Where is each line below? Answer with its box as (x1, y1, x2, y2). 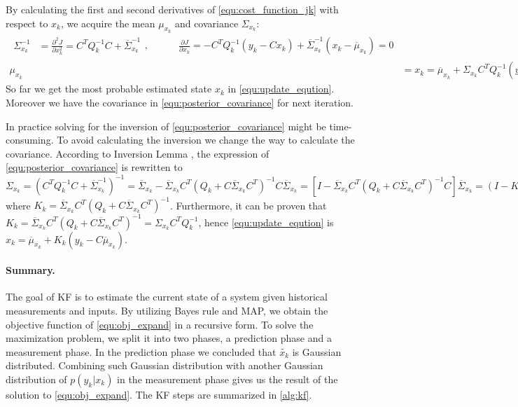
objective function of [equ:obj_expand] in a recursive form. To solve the (6, 317, 314, 331)
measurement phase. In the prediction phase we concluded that (6, 344, 276, 359)
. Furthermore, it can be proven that (169, 198, 327, 212)
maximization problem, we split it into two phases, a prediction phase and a (6, 331, 332, 345)
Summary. (6, 263, 55, 277)
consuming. (6, 132, 54, 147)
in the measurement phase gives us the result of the (117, 371, 338, 386)
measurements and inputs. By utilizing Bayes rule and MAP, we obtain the (6, 303, 328, 317)
